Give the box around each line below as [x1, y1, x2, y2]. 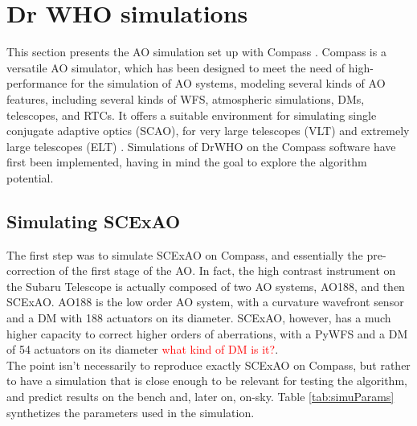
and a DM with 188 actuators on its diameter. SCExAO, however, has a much [6, 309, 391, 326]
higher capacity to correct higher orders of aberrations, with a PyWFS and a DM [6, 325, 408, 342]
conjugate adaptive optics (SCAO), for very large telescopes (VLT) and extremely [6, 122, 410, 139]
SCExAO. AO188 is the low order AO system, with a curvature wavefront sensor [6, 293, 404, 310]
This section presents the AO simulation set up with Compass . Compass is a [6, 43, 386, 60]
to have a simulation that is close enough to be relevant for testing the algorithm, [6, 372, 407, 389]
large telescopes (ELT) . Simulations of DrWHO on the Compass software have [6, 137, 396, 154]
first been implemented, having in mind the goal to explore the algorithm [6, 154, 367, 170]
